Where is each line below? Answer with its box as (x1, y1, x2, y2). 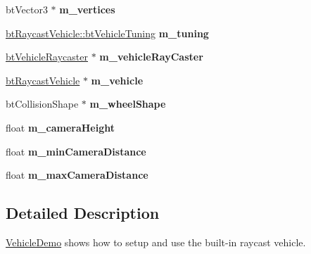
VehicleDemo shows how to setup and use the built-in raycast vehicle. (6, 234, 306, 249)
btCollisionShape (6, 96, 79, 111)
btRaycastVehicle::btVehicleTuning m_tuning (6, 25, 209, 40)
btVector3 (6, 2, 48, 16)
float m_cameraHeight (6, 120, 115, 134)
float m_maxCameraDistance (6, 167, 148, 182)
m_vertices (59, 2, 115, 16)
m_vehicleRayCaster (99, 49, 203, 64)
